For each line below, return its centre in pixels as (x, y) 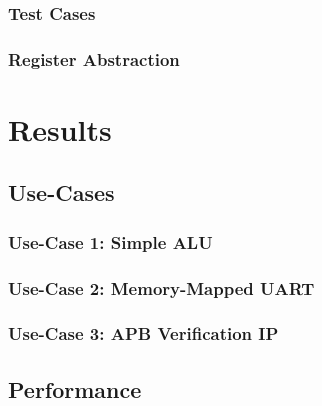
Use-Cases (61, 192)
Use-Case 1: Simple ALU (110, 241)
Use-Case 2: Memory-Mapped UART (161, 287)
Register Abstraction (94, 58)
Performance (75, 388)
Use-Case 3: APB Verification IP (143, 333)
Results (60, 128)
